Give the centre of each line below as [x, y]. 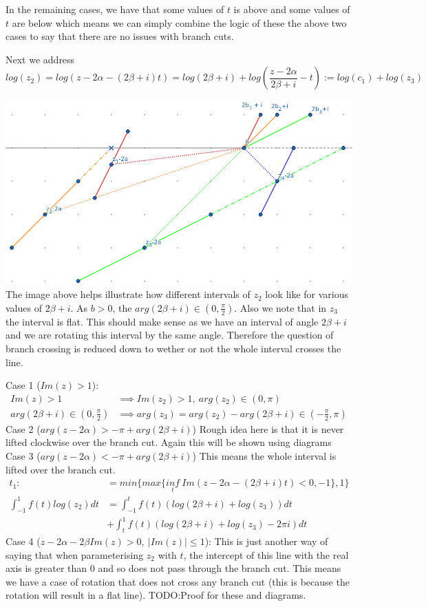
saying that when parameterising [75, 554]
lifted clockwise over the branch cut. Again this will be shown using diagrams [169, 442]
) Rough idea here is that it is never [268, 428]
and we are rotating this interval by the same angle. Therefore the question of [170, 335]
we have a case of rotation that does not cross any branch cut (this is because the [178, 581]
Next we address [40, 59]
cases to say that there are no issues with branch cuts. [120, 36]
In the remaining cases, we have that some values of [115, 9]
